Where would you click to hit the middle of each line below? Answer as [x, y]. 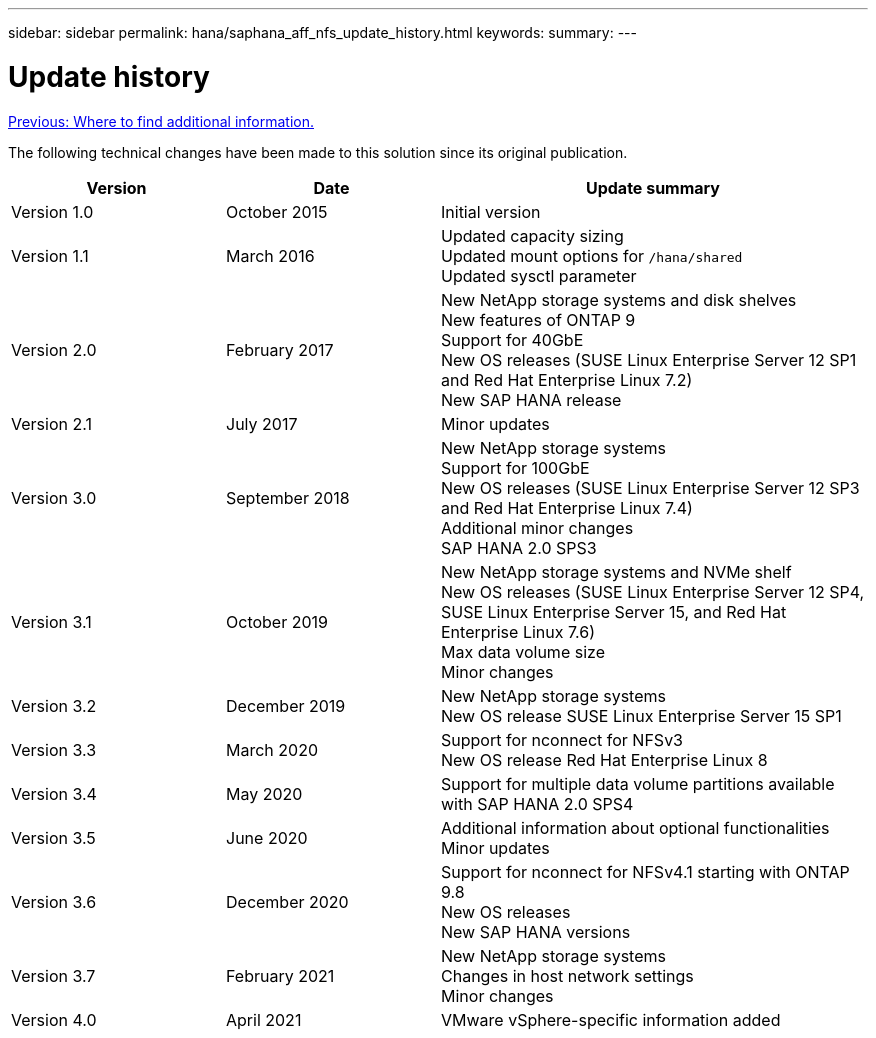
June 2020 [267, 837]
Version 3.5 [53, 837]
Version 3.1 [51, 621]
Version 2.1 [51, 423]
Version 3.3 [54, 749]
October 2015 [277, 211]
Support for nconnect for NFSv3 [562, 739]
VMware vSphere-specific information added [611, 1019]
